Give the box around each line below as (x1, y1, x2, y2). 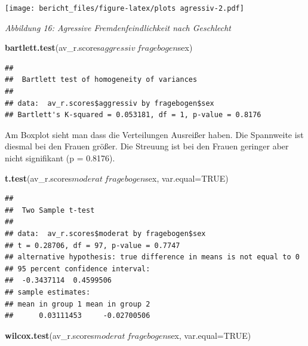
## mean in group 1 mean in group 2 (5, 299, 150, 308)
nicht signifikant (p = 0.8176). (5, 152, 115, 164)
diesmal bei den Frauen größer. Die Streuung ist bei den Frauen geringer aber (5, 140, 289, 152)
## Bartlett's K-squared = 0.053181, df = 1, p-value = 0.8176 (5, 111, 261, 120)
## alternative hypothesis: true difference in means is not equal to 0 (5, 253, 300, 262)
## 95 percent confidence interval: (5, 264, 150, 273)
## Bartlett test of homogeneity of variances (5, 75, 198, 84)
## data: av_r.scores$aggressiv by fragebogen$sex (5, 99, 214, 108)
